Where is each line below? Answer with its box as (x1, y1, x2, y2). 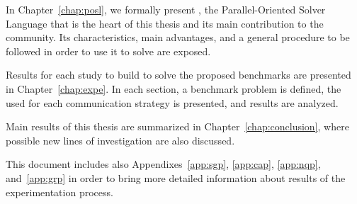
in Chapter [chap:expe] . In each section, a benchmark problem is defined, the (6, 81, 341, 96)
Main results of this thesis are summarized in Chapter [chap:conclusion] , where (6, 119, 349, 134)
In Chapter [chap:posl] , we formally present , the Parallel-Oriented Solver (6, 2, 326, 16)
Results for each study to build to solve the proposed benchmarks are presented (6, 67, 351, 82)
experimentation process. (6, 184, 113, 199)
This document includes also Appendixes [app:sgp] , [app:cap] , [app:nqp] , (6, 157, 321, 171)
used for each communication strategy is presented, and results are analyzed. (6, 95, 339, 110)
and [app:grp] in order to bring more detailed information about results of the (6, 170, 346, 185)
